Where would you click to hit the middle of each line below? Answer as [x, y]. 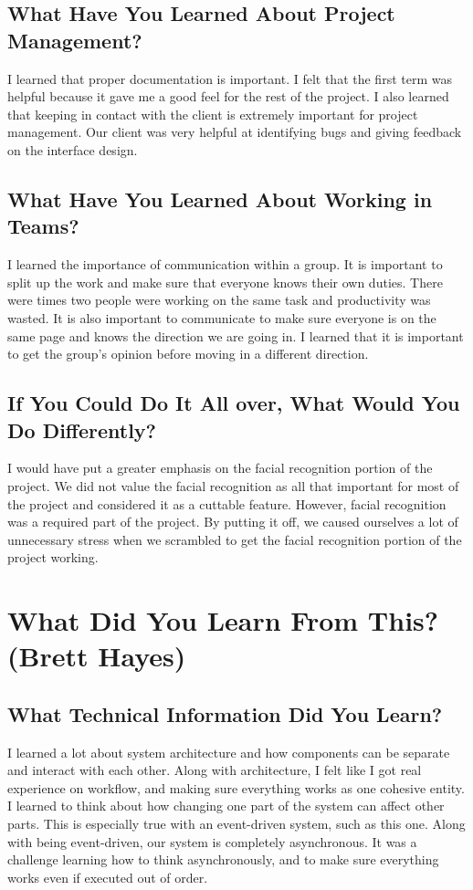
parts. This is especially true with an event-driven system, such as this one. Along [236, 824]
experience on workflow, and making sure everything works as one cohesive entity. [236, 787]
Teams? [43, 226]
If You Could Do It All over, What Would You [234, 403]
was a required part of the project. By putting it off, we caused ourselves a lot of [233, 522]
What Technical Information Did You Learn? [225, 713]
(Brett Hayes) [97, 656]
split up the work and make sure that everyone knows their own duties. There [225, 282]
